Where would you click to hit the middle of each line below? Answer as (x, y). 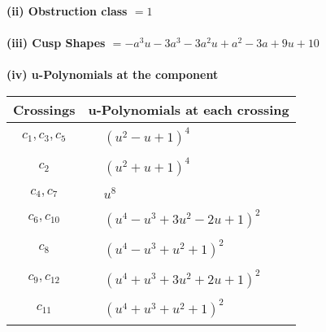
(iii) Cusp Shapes (56, 43)
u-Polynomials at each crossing (189, 109)
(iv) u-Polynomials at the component (113, 74)
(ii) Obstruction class (67, 11)
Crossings (44, 109)
